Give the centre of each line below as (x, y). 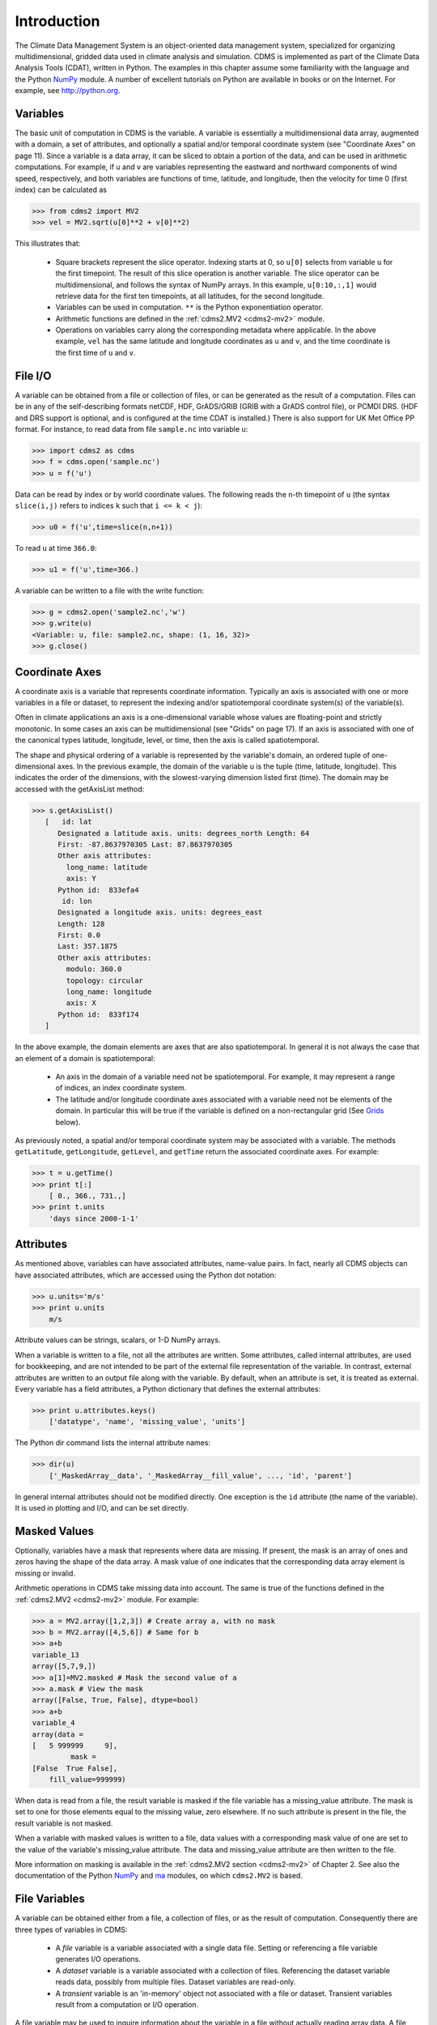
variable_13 (56, 1655)
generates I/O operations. (98, 1959)
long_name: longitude (109, 992)
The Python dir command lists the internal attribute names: (112, 1443)
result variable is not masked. (64, 1823)
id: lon (77, 901)
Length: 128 (81, 924)
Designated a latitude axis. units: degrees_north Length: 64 (184, 833)
